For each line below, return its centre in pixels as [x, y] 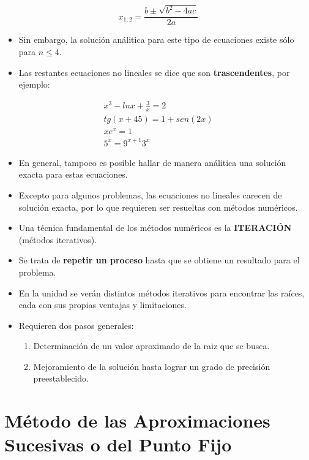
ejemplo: [34, 84]
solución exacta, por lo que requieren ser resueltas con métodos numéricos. [158, 207]
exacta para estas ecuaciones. [73, 174]
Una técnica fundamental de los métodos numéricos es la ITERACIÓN [155, 228]
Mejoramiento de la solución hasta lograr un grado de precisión [152, 366]
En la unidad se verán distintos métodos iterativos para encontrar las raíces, [162, 292]
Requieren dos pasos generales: [76, 325]
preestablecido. [61, 378]
